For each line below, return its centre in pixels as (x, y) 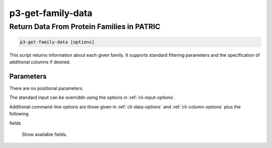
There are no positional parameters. (47, 88)
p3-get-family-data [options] (57, 42)
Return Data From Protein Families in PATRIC (85, 27)
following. (19, 114)
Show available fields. (45, 134)
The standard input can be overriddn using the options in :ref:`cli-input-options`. (92, 97)
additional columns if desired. (40, 62)
